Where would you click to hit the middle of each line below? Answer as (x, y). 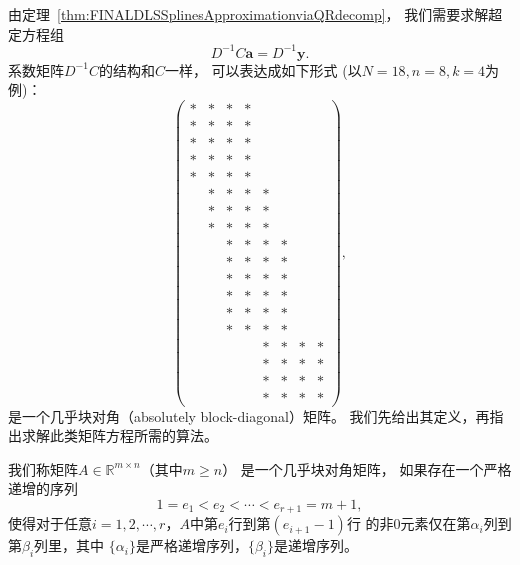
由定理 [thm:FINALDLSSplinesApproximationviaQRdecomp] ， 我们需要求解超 (255, 14)
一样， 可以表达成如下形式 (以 (263, 69)
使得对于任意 (50, 523)
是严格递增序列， (191, 545)
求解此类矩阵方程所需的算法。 (119, 435)
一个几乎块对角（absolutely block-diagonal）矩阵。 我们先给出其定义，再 (255, 415)
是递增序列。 (316, 545)
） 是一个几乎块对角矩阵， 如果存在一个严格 (367, 468)
